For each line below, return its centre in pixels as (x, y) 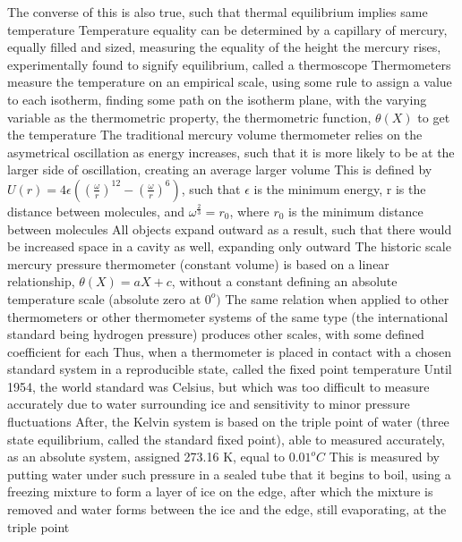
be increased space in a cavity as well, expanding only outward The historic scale (229, 246)
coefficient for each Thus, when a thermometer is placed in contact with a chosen (230, 351)
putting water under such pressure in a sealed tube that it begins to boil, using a (229, 474)
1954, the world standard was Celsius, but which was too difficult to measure (218, 386)
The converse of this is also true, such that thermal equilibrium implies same (218, 12)
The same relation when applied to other (337, 298)
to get (434, 117)
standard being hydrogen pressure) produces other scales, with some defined (216, 334)
